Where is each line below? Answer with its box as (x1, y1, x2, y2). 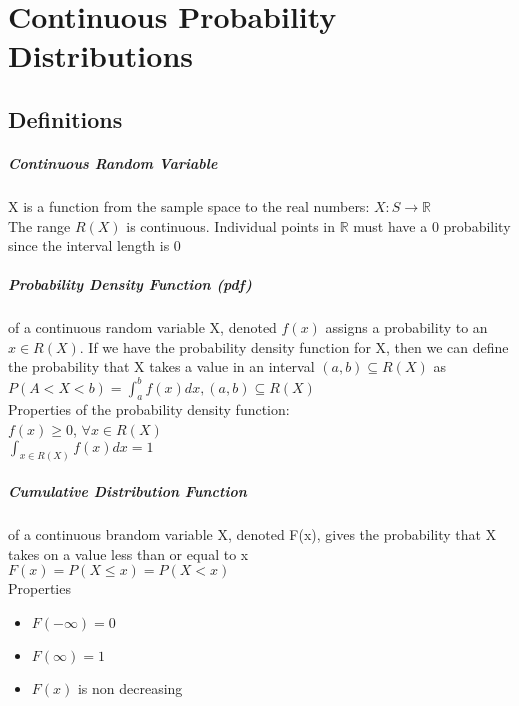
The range (8, 215, 71, 236)
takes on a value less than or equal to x (8, 543, 249, 564)
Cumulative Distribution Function (8, 480, 247, 501)
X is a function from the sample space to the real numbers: (8, 195, 370, 216)
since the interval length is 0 (8, 235, 181, 256)
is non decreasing (77, 677, 183, 698)
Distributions (8, 35, 193, 76)
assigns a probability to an (325, 317, 488, 338)
